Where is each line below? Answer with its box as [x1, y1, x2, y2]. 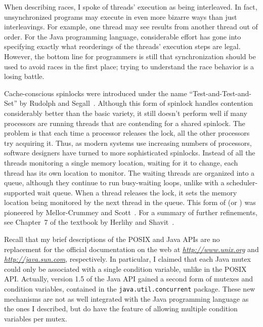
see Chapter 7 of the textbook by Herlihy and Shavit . [4, 217, 174, 227]
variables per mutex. [4, 313, 67, 323]
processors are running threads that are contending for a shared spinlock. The [4, 117, 245, 128]
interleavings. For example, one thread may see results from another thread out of [4, 21, 258, 32]
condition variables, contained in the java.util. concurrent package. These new [4, 283, 255, 294]
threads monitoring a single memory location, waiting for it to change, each [4, 157, 238, 168]
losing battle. [4, 71, 45, 81]
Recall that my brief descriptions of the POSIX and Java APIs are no [4, 234, 220, 244]
